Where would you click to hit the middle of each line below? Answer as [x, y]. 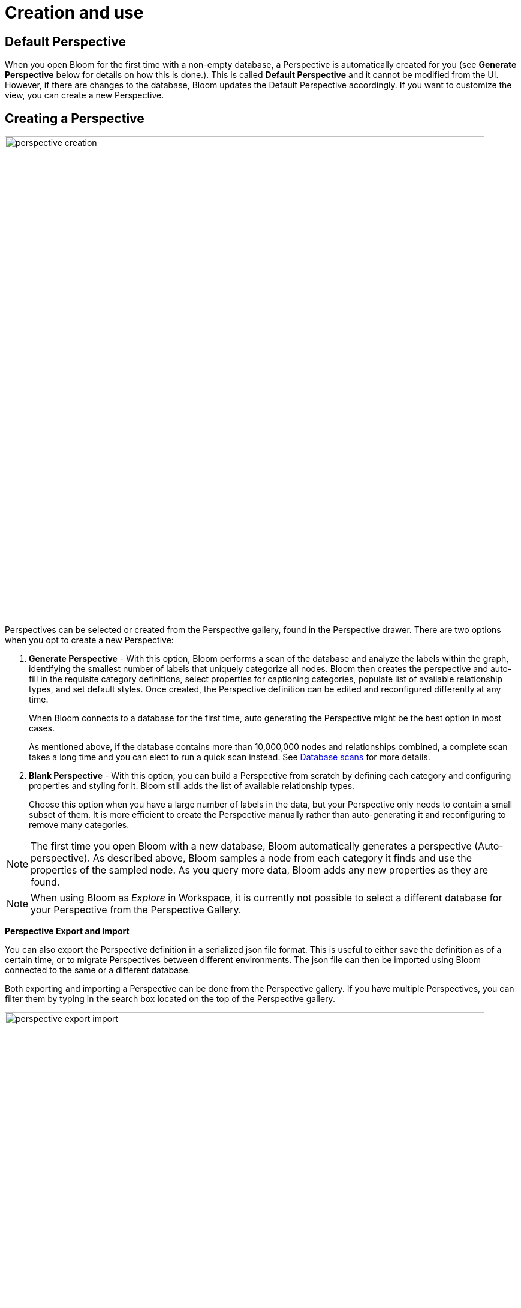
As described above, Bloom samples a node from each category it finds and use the [282, 858]
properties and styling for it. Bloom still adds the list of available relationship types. [192, 786]
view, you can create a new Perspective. [85, 95]
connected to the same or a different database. [98, 970]
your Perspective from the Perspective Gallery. [136, 910]
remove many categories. [79, 825]
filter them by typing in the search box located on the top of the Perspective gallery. [170, 999]
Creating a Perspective [75, 118]
